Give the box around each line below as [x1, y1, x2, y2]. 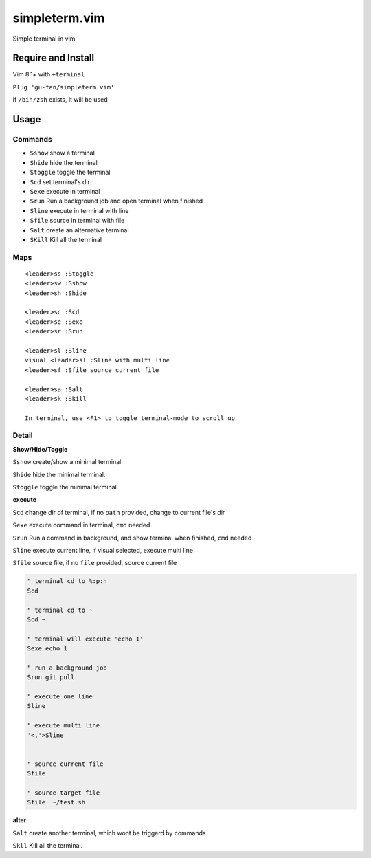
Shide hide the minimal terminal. [12, 470, 106, 478]
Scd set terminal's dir [30, 177, 91, 186]
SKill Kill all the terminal [30, 235, 102, 243]
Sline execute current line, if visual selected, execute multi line [12, 546, 194, 554]
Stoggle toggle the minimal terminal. [12, 483, 119, 492]
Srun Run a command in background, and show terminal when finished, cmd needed [12, 533, 252, 542]
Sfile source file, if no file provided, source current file [12, 559, 177, 567]
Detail [12, 430, 33, 440]
